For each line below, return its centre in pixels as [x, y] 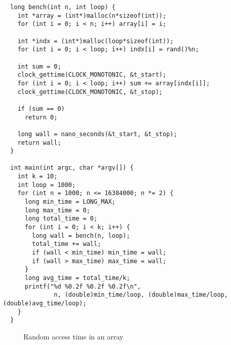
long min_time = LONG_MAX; [70, 202]
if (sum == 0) [41, 108]
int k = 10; [37, 177]
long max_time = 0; [57, 210]
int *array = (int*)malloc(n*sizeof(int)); [92, 15]
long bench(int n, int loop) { [63, 7]
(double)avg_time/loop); [45, 303]
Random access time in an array [73, 336]
